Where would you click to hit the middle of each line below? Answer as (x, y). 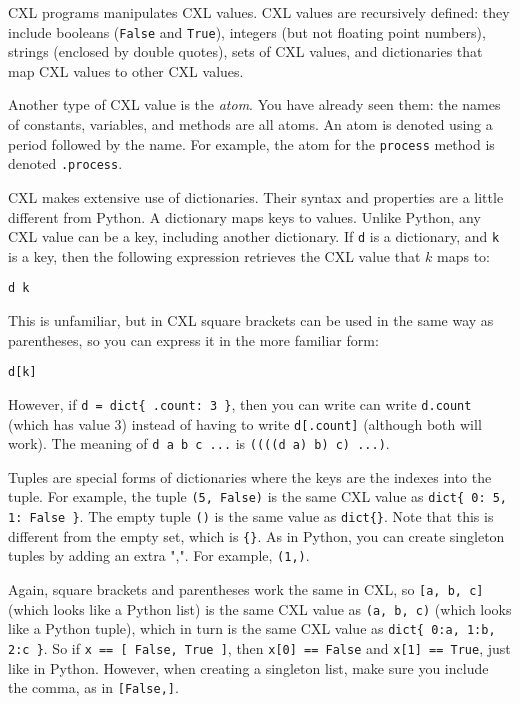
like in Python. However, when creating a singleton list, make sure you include (248, 667)
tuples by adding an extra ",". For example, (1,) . (159, 555)
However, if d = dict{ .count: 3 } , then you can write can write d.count (240, 403)
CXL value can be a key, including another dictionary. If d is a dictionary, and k (254, 236)
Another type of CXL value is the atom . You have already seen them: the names (254, 104)
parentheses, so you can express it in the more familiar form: (193, 339)
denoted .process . (65, 163)
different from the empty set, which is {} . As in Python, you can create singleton (256, 535)
